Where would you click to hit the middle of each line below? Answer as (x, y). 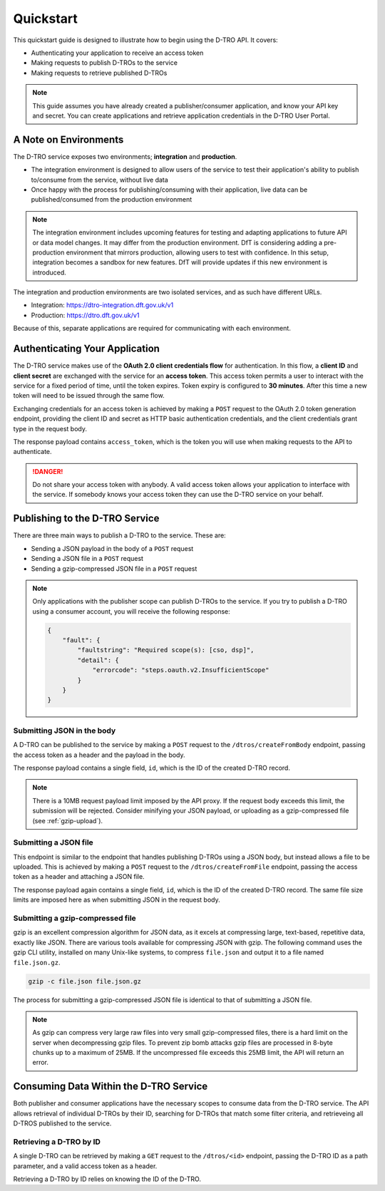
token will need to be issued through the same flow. (89, 396)
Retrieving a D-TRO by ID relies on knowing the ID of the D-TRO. (107, 1179)
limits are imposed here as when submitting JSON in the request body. (117, 900)
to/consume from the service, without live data (100, 180)
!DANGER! (48, 471)
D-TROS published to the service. (62, 1123)
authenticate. (33, 452)
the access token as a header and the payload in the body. (99, 755)
